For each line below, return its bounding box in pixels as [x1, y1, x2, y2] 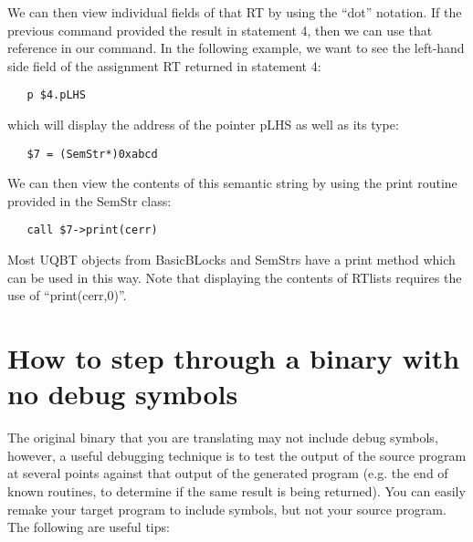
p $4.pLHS [26, 89, 86, 102]
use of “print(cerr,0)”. [7, 286, 127, 305]
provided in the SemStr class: [7, 191, 172, 210]
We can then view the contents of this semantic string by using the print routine [7, 173, 457, 193]
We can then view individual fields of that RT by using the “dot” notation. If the [7, 3, 462, 21]
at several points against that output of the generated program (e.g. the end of [7, 464, 448, 483]
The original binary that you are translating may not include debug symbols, [7, 428, 438, 447]
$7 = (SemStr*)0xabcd [26, 147, 158, 161]
